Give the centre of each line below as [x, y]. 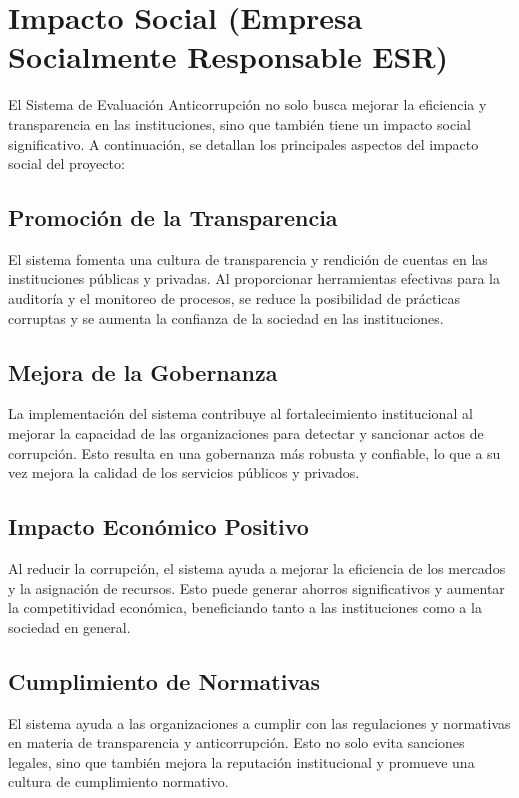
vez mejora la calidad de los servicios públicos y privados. [184, 472]
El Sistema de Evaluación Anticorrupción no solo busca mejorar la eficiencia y [247, 104]
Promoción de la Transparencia [173, 217]
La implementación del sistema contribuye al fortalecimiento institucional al [240, 413]
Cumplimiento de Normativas [164, 680]
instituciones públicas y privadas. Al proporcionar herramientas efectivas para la [254, 278]
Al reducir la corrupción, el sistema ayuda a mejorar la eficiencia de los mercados [257, 568]
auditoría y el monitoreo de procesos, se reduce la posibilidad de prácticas [234, 298]
